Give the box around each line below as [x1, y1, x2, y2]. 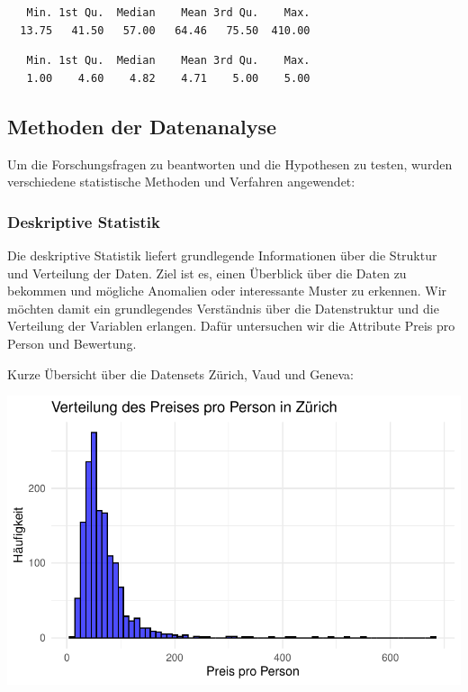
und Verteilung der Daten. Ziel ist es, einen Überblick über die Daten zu [7, 263, 407, 282]
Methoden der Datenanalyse [7, 112, 277, 140]
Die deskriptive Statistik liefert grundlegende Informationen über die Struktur [7, 245, 437, 264]
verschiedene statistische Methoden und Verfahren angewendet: [7, 172, 355, 191]
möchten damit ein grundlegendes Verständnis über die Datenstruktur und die [7, 298, 439, 317]
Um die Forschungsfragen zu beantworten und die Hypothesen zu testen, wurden [7, 154, 453, 173]
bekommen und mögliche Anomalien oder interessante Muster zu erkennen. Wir [7, 281, 447, 300]
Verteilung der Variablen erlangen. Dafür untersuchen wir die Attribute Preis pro [7, 316, 455, 335]
